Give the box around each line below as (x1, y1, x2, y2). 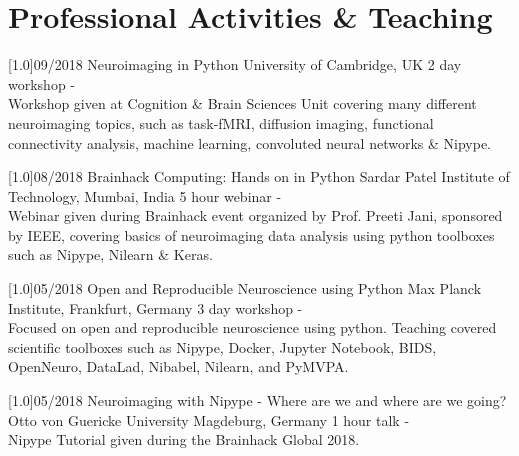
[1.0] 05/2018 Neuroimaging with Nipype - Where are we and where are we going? (8, 390, 507, 411)
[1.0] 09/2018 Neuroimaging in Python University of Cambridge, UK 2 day (8, 54, 462, 75)
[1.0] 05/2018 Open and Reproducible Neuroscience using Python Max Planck (8, 278, 482, 299)
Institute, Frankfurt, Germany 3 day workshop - (8, 297, 303, 318)
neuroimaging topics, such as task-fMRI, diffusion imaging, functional (8, 112, 434, 133)
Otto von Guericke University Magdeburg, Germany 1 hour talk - (8, 409, 410, 430)
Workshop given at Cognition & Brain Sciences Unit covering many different (8, 93, 477, 114)
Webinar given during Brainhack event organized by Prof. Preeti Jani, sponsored (8, 205, 503, 226)
